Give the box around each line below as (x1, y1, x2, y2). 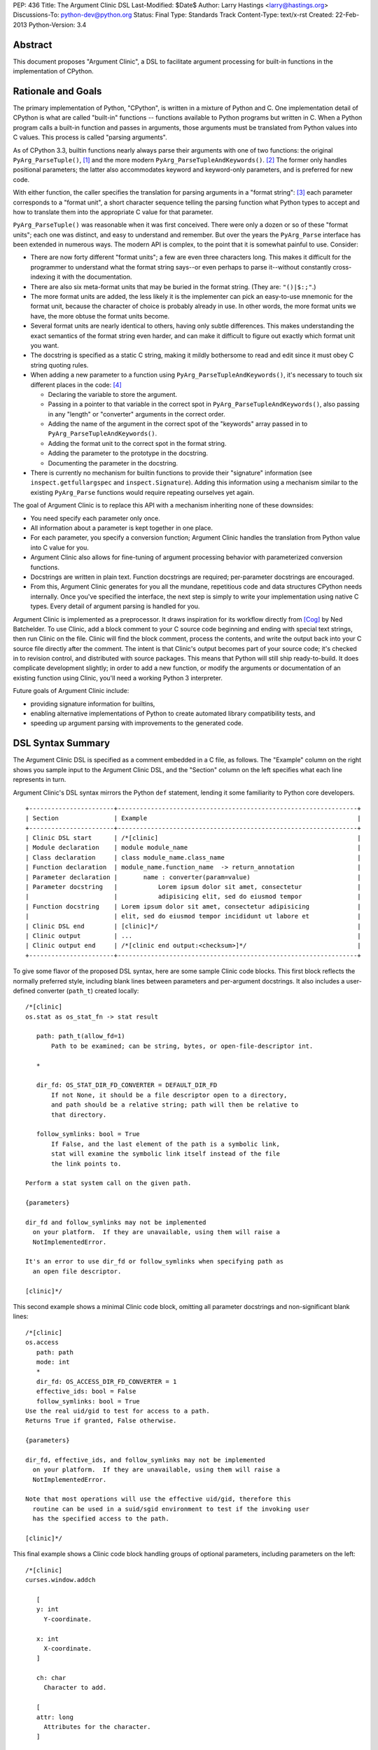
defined (13, 986, 36, 995)
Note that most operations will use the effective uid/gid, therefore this (25, 1495, 291, 1503)
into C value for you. (30, 543, 89, 552)
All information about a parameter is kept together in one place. (30, 524, 213, 532)
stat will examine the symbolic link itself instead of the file (51, 1150, 280, 1158)
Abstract (13, 38, 52, 50)
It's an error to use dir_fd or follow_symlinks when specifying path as (25, 1257, 284, 1266)
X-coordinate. (43, 1644, 92, 1652)
